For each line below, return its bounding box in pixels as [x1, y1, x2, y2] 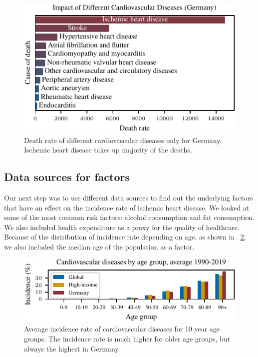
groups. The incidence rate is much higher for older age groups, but [24, 333, 231, 343]
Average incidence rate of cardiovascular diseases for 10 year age [24, 323, 220, 334]
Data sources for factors [4, 169, 130, 184]
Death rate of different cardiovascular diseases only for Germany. [24, 134, 222, 145]
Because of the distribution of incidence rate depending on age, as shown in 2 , [4, 231, 246, 242]
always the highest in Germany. [24, 343, 120, 353]
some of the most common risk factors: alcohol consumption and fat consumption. [4, 212, 255, 222]
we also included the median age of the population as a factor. [4, 241, 195, 251]
